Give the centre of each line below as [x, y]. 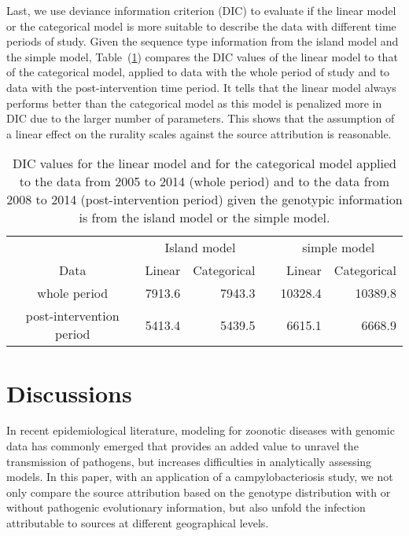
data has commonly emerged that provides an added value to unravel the [182, 446]
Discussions [69, 393]
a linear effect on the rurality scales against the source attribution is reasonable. [199, 133]
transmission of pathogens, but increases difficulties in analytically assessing [189, 461]
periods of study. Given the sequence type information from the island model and [203, 41]
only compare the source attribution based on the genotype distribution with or [199, 492]
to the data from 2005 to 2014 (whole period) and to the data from [204, 182]
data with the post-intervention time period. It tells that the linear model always [201, 87]
